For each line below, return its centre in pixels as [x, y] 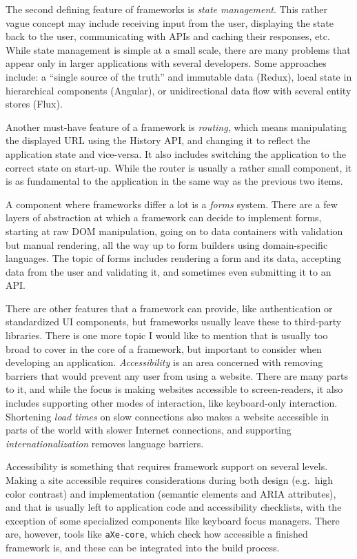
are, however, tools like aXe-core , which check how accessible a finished [157, 534]
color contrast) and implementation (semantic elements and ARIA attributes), [171, 493]
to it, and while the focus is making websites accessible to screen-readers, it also [174, 389]
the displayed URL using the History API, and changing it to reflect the [158, 140]
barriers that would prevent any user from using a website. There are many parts [177, 375]
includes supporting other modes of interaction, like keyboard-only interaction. [172, 403]
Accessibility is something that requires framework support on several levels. [167, 466]
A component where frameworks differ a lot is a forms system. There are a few [172, 204]
